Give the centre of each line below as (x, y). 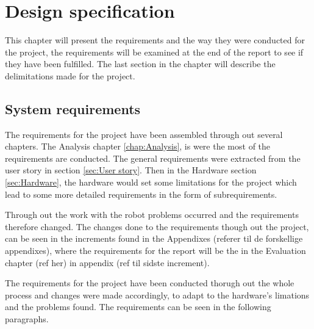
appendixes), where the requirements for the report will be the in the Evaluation (155, 251)
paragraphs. (27, 319)
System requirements (73, 108)
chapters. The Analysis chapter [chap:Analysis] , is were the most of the (138, 146)
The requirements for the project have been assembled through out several (144, 134)
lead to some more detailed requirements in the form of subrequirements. (141, 194)
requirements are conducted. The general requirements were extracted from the (153, 158)
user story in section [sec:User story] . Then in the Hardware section (131, 170)
